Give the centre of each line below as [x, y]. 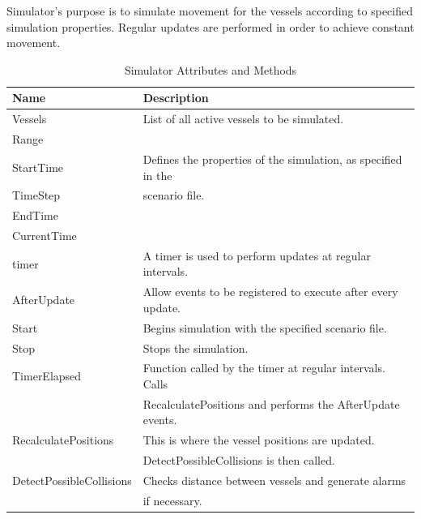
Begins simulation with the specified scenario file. [265, 327]
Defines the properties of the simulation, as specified [272, 159]
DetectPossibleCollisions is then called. [239, 460]
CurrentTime [45, 236]
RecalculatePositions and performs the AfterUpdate [271, 403]
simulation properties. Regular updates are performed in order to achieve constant [210, 26]
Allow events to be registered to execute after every [270, 292]
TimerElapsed [47, 376]
